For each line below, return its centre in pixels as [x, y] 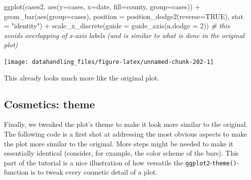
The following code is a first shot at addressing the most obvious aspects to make [125, 134]
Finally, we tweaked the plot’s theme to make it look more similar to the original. [126, 124]
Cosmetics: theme [50, 104]
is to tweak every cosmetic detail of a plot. [94, 172]
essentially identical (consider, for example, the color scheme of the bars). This [121, 153]
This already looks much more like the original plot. [82, 77]
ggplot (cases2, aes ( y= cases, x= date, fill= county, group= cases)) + [102, 6]
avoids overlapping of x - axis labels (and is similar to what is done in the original [124, 35]
